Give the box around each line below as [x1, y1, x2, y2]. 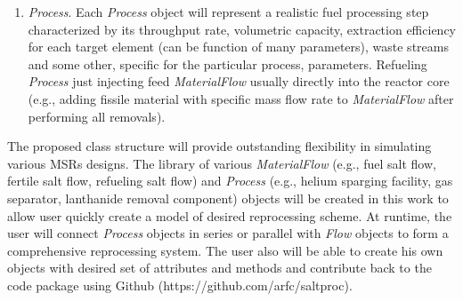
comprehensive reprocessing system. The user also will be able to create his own [7, 241, 443, 259]
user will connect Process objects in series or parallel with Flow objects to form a [7, 224, 449, 242]
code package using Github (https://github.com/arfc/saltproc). [7, 275, 353, 294]
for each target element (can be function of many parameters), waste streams [28, 37, 449, 56]
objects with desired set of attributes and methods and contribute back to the [7, 258, 432, 277]
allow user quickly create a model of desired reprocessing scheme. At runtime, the [7, 206, 452, 225]
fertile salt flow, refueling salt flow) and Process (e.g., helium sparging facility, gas [7, 171, 453, 190]
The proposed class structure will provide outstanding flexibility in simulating [7, 137, 432, 155]
